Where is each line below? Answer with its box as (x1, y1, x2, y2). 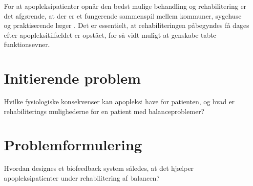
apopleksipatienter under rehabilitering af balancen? (4, 173, 160, 183)
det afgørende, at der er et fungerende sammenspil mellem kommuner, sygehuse (4, 10, 242, 21)
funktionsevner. (4, 39, 50, 49)
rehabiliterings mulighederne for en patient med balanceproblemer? (4, 106, 205, 116)
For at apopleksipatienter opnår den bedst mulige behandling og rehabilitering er (4, 1, 247, 11)
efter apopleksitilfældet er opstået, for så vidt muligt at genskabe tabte (4, 29, 216, 40)
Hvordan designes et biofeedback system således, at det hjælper (4, 163, 194, 173)
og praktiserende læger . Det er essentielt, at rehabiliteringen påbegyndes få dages (4, 20, 249, 30)
